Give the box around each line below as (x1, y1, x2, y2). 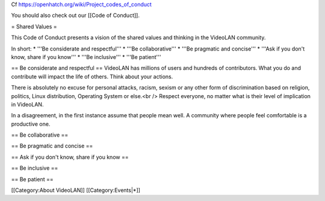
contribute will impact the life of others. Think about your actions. (11, 73, 173, 80)
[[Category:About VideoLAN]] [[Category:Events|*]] (11, 187, 141, 194)
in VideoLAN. (11, 100, 44, 108)
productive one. (11, 120, 51, 128)
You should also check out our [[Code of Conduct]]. (11, 12, 140, 19)
